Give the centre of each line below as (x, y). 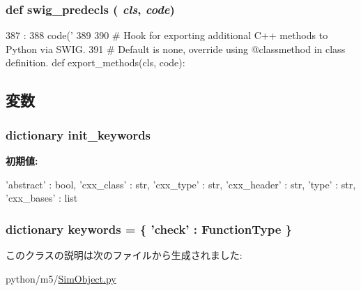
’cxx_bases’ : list (42, 198)
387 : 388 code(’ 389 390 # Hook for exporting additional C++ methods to (167, 35)
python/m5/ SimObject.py (61, 278)
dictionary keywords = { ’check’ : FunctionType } (149, 229)
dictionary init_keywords (78, 134)
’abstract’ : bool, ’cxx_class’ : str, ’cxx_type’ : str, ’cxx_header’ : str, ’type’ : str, (181, 184)
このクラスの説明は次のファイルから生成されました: (124, 255)
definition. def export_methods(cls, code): (95, 62)
